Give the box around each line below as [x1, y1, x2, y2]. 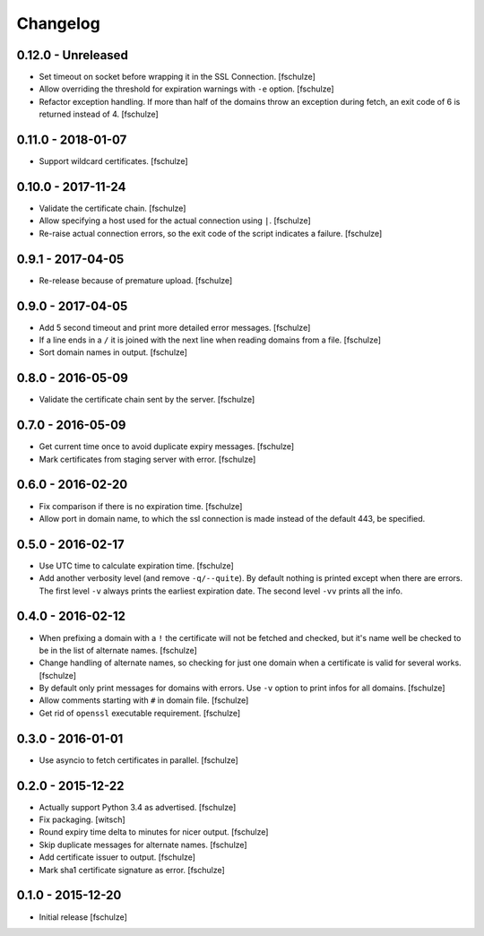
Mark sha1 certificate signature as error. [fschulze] [39, 864, 226, 875]
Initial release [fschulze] [39, 911, 127, 923]
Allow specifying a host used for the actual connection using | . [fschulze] [39, 215, 311, 226]
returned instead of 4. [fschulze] [39, 108, 159, 120]
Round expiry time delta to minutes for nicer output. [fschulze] [39, 827, 269, 837]
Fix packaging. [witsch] [39, 814, 125, 825]
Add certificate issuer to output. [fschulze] [39, 852, 196, 862]
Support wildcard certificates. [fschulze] [39, 156, 188, 167]
